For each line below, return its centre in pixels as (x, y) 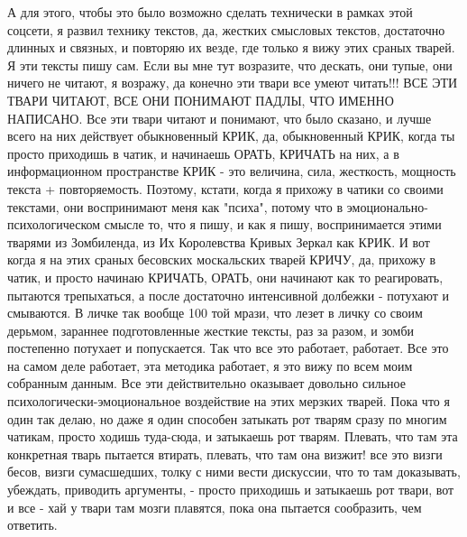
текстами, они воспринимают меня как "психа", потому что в (175, 206)
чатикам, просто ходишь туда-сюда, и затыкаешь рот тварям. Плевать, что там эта (233, 436)
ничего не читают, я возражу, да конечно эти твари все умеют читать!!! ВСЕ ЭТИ (233, 83)
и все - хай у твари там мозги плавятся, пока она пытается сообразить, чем (215, 507)
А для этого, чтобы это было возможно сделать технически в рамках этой (210, 12)
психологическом (54, 224)
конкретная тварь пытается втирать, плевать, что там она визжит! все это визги (225, 454)
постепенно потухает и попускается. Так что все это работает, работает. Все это (228, 348)
